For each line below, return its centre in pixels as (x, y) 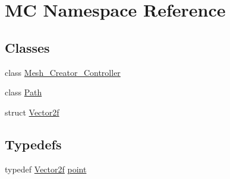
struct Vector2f (32, 112)
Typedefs (33, 144)
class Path (23, 92)
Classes (27, 47)
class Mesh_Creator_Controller (63, 72)
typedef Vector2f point (46, 169)
